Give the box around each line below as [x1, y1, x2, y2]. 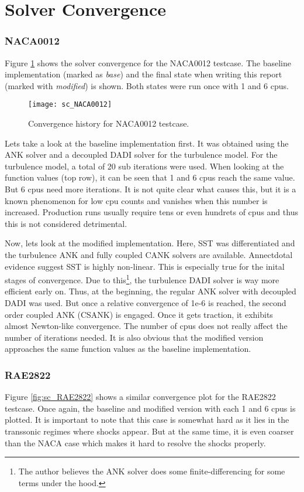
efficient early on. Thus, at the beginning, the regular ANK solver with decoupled [5, 285, 296, 297]
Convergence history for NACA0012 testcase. [28, 117, 189, 130]
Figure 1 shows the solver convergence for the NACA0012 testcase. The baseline [5, 56, 291, 69]
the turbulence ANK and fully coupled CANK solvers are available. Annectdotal [5, 248, 293, 260]
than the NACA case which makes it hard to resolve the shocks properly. [5, 436, 266, 449]
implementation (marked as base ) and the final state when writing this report [5, 68, 282, 80]
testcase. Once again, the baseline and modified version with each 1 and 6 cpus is [5, 402, 296, 414]
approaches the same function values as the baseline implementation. [5, 342, 251, 355]
